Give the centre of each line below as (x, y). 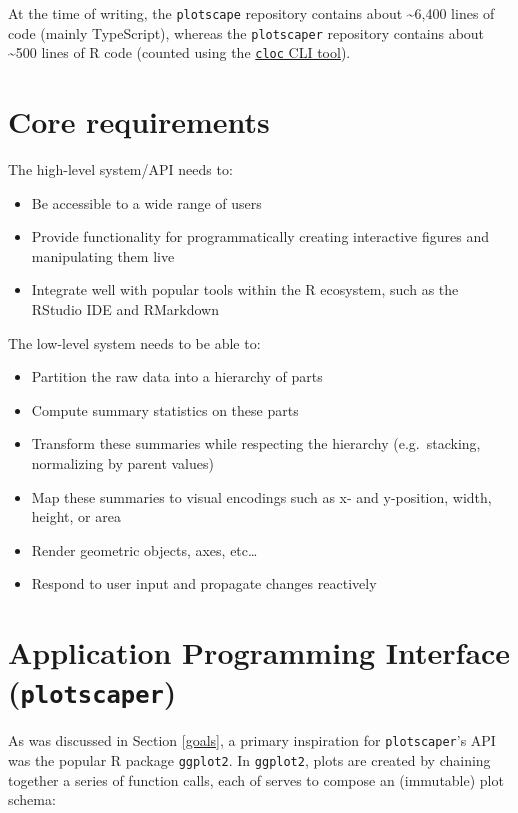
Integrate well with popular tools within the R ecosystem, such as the (245, 289)
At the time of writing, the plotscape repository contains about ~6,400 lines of (251, 13)
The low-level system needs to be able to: (134, 342)
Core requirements (139, 121)
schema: (32, 799)
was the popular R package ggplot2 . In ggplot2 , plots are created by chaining (249, 760)
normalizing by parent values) (122, 463)
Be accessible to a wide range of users (146, 202)
